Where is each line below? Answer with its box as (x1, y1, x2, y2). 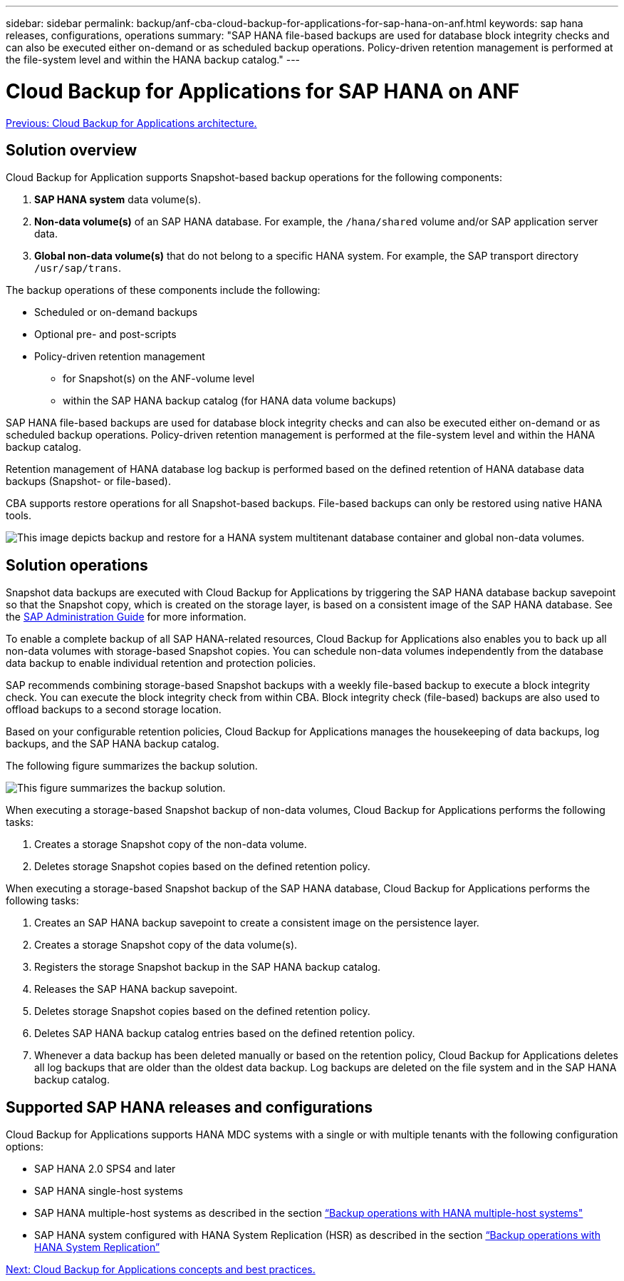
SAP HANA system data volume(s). (34, 193, 201, 206)
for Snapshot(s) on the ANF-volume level (63, 372, 255, 385)
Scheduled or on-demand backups (34, 306, 198, 319)
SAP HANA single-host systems (34, 1185, 183, 1198)
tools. (6, 509, 32, 522)
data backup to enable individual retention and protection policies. (6, 657, 316, 670)
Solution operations (6, 556, 148, 574)
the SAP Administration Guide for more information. (6, 611, 246, 623)
